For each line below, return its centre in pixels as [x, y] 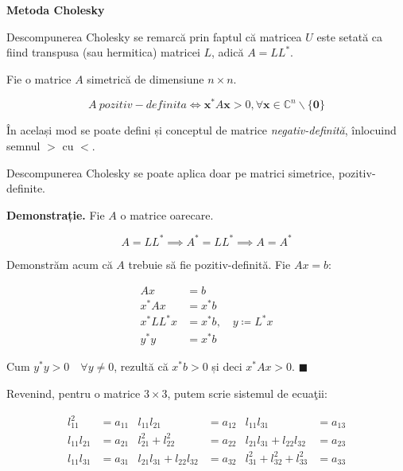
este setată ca [350, 36]
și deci [227, 366]
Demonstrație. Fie [56, 214]
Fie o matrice [39, 78]
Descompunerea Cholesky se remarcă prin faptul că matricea [154, 36]
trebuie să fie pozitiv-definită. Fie [209, 264]
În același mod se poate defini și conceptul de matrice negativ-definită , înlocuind [201, 130]
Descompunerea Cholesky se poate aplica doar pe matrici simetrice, [171, 172]
